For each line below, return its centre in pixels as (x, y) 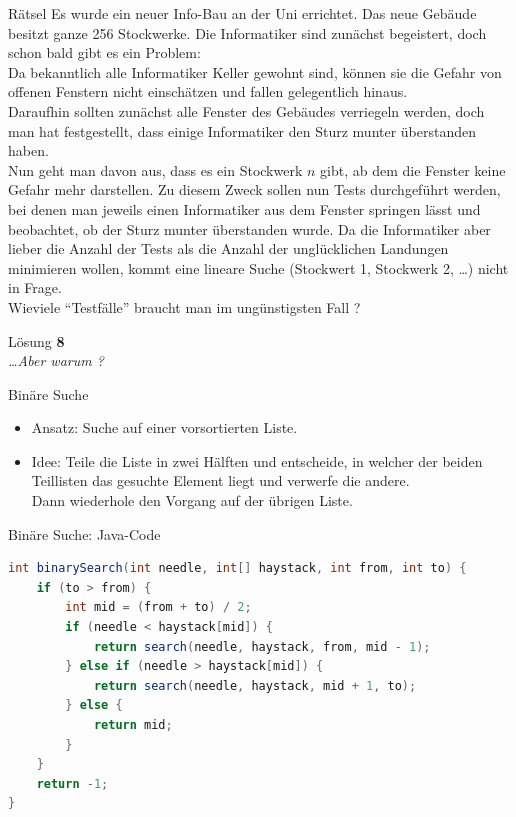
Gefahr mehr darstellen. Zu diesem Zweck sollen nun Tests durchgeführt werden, (254, 189)
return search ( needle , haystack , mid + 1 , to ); (255, 685)
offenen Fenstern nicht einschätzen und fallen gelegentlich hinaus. (208, 91)
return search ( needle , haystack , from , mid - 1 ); (262, 646)
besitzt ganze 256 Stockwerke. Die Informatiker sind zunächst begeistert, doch (247, 32)
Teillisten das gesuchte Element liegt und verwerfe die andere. (220, 480)
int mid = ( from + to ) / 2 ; (158, 607)
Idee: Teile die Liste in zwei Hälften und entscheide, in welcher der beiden (257, 460)
